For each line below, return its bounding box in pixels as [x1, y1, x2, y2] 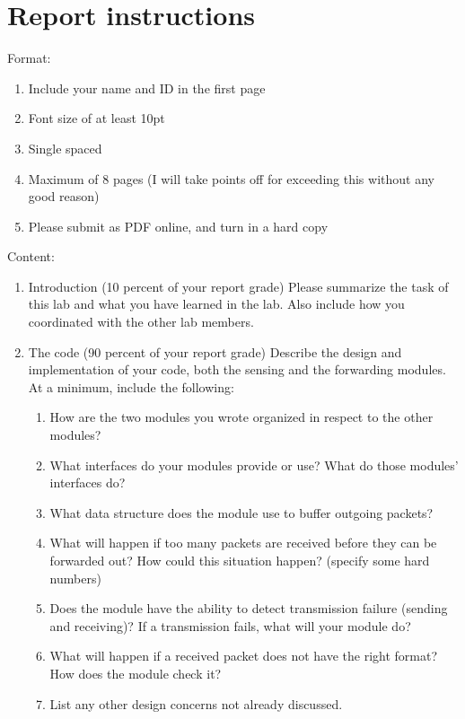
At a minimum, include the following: [28, 377, 234, 396]
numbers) [49, 568, 101, 587]
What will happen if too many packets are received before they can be [49, 533, 437, 552]
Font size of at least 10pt [28, 109, 165, 127]
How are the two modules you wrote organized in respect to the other [49, 408, 434, 426]
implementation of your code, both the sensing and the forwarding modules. [28, 360, 446, 379]
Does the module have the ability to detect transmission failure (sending [49, 599, 448, 618]
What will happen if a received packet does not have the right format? [49, 646, 438, 665]
